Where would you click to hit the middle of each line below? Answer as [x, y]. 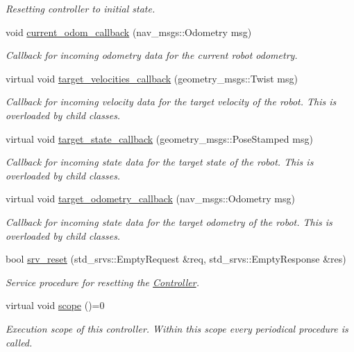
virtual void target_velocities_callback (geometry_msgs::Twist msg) [152, 78]
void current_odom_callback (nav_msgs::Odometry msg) [129, 32]
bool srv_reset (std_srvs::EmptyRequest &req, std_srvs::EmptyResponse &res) [176, 259]
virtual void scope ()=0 [55, 305]
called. [19, 342]
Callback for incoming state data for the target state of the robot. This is [160, 162]
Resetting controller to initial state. [81, 8]
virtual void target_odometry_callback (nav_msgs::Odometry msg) [150, 199]
